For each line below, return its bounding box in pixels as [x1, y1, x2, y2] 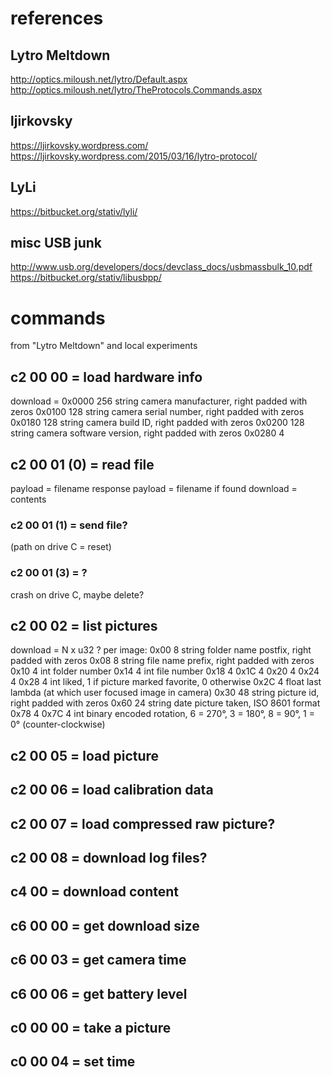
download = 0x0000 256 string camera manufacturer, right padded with [10, 395, 308, 407]
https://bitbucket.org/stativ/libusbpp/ [10, 272, 162, 284]
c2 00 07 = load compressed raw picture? [10, 815, 276, 832]
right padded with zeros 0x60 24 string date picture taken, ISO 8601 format [10, 697, 321, 709]
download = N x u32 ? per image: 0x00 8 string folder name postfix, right [10, 644, 312, 656]
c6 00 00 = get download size [10, 917, 200, 934]
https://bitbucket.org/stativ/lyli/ [10, 205, 138, 217]
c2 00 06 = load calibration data [10, 782, 214, 799]
